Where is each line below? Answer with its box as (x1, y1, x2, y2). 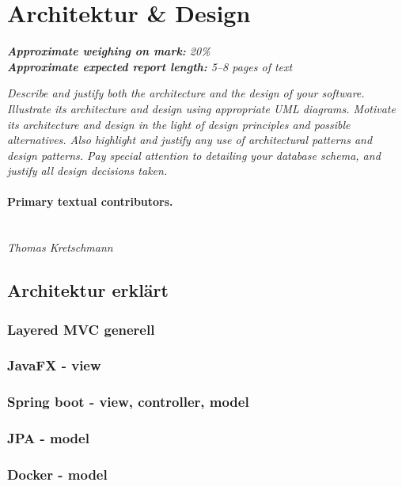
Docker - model (7, 464, 108, 484)
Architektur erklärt (7, 278, 169, 302)
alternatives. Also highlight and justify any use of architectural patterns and (7, 131, 373, 148)
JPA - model (7, 428, 89, 448)
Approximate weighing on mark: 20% (7, 43, 210, 59)
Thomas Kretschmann (7, 239, 113, 256)
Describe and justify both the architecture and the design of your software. (7, 85, 365, 101)
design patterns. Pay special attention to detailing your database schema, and (7, 146, 381, 163)
